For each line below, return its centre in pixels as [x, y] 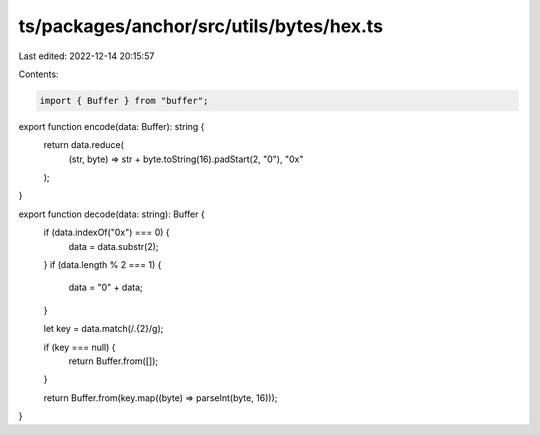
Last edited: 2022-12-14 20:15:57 [86, 56]
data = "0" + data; [106, 287]
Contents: [38, 74]
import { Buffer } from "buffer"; [124, 100]
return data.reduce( [84, 145]
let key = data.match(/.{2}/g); [103, 329]
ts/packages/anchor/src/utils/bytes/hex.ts [201, 26]
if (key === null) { [79, 347]
